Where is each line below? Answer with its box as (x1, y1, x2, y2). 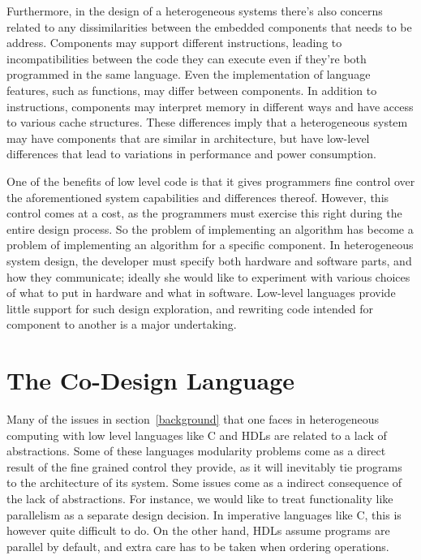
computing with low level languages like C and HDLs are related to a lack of (6, 426, 387, 443)
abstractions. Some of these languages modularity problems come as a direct (6, 442, 386, 459)
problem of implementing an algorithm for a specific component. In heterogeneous (6, 236, 414, 253)
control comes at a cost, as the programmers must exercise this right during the (6, 205, 402, 222)
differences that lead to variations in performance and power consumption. (6, 145, 376, 162)
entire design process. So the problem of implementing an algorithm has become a (6, 220, 414, 237)
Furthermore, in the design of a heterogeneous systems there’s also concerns (6, 2, 383, 19)
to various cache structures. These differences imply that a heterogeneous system (6, 114, 408, 131)
